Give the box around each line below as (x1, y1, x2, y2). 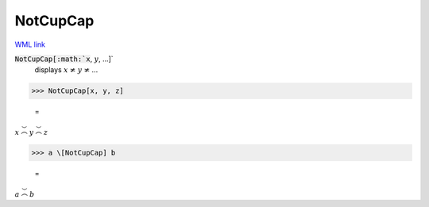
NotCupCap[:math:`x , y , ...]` (14, 54, 114, 63)
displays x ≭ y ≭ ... (34, 65, 99, 75)
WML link (14, 40, 46, 49)
